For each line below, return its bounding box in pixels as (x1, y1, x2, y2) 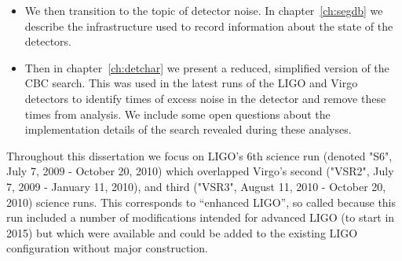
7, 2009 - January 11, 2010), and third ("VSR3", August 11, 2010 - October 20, (6, 178, 386, 194)
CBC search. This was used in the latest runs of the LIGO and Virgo (24, 75, 358, 91)
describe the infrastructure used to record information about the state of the (24, 17, 393, 34)
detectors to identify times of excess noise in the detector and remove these (24, 90, 386, 106)
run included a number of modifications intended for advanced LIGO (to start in (6, 209, 395, 226)
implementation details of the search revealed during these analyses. (24, 121, 352, 138)
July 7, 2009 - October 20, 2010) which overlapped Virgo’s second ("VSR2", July (6, 163, 394, 179)
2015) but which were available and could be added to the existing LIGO (6, 224, 358, 241)
